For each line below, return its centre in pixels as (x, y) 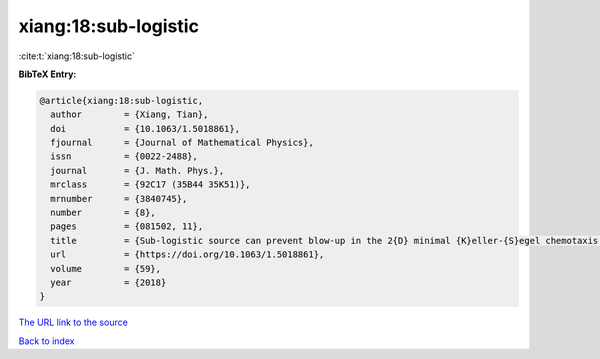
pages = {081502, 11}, (127, 226)
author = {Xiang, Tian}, (129, 114)
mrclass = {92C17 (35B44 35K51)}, (150, 184)
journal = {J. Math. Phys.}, (137, 170)
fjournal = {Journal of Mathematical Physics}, (182, 143)
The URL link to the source (73, 322)
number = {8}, (103, 213)
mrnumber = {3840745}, (119, 198)
